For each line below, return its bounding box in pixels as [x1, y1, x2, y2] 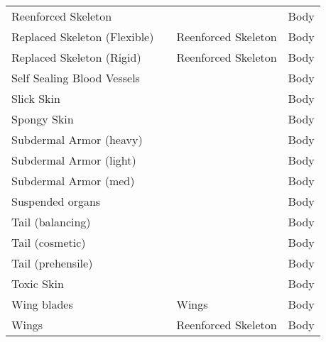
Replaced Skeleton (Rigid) [11, 49, 141, 65]
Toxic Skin [11, 275, 64, 292]
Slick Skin [11, 90, 60, 106]
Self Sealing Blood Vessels [11, 70, 140, 86]
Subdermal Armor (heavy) [11, 131, 143, 148]
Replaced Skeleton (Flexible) [11, 28, 154, 45]
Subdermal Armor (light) [11, 152, 136, 168]
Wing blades [11, 296, 73, 312]
